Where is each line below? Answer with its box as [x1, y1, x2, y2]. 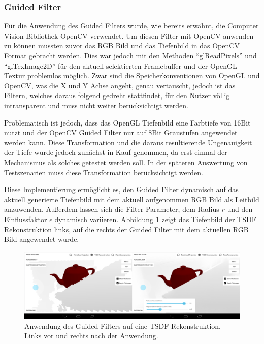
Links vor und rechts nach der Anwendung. [24, 330, 158, 341]
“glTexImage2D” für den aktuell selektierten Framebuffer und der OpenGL [4, 60, 237, 71]
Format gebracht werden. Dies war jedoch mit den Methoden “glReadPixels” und [4, 50, 257, 60]
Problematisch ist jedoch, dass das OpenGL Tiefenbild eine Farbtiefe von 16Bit [4, 117, 251, 128]
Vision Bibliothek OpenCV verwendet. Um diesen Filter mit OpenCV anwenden [4, 30, 254, 41]
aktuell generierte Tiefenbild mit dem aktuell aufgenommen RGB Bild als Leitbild [4, 194, 259, 204]
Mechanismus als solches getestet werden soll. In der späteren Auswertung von [4, 157, 248, 167]
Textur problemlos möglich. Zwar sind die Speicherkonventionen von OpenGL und [4, 70, 260, 81]
